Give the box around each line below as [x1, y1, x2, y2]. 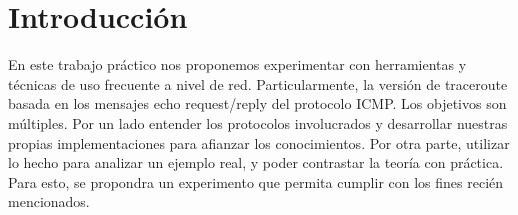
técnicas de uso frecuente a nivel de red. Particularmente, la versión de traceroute [8, 73, 508, 94]
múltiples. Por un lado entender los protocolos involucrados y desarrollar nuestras [8, 112, 508, 133]
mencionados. [8, 191, 90, 212]
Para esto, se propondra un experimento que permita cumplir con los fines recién [8, 171, 504, 192]
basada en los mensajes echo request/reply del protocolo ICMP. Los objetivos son [8, 93, 507, 114]
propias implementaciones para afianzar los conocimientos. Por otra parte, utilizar [8, 132, 510, 153]
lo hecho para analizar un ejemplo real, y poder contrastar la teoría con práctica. [8, 152, 504, 173]
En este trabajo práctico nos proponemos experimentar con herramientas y [8, 54, 467, 75]
